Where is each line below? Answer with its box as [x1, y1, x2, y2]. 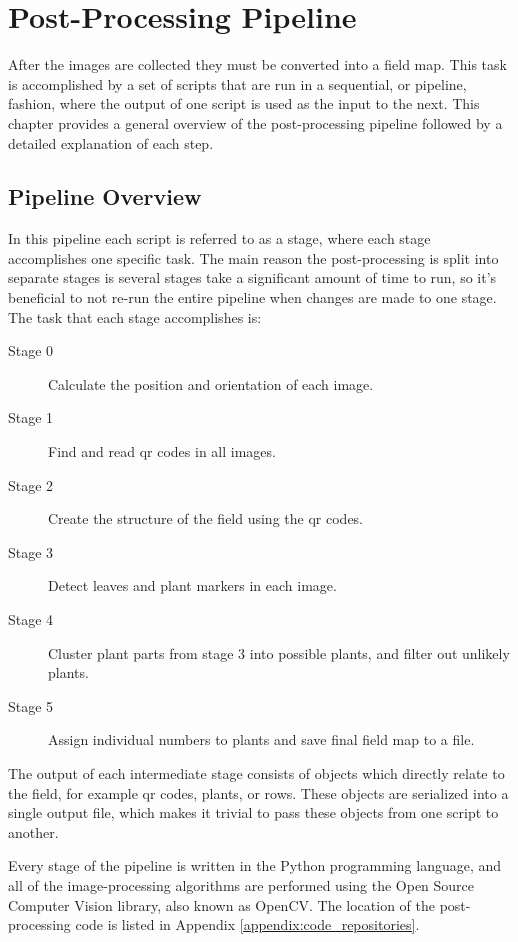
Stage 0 [8, 340, 54, 361]
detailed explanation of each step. [8, 132, 214, 153]
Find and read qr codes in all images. [48, 441, 276, 462]
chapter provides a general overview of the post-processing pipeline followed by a [8, 112, 503, 133]
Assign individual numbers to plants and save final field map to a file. [48, 729, 475, 750]
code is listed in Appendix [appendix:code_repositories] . [75, 914, 420, 935]
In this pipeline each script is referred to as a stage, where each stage [8, 228, 431, 249]
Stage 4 [8, 609, 54, 630]
